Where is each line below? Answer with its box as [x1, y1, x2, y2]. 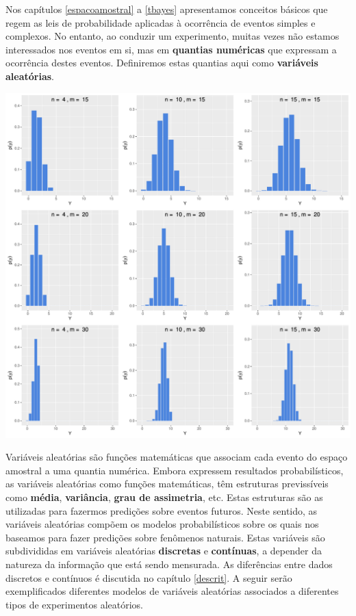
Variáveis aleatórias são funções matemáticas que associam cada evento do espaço [5, 450, 348, 464]
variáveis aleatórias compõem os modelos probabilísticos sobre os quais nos [5, 517, 319, 531]
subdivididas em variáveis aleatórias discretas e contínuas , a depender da [5, 543, 322, 558]
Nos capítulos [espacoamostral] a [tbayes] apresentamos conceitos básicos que [5, 2, 328, 16]
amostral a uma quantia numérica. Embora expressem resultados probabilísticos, [5, 463, 344, 477]
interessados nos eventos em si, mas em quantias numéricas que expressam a [5, 42, 337, 56]
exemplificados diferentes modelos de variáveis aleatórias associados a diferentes [5, 584, 339, 598]
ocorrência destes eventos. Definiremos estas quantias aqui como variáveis [5, 55, 318, 70]
